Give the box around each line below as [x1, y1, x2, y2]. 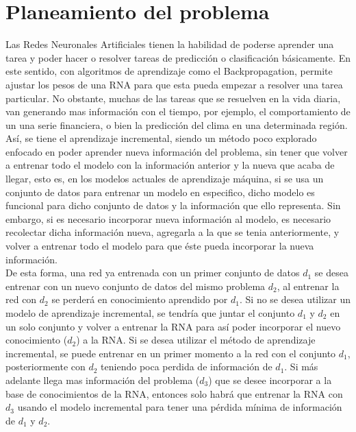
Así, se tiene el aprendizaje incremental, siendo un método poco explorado [5, 131, 317, 145]
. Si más [284, 359, 318, 374]
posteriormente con [5, 359, 86, 374]
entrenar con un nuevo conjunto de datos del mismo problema [5, 278, 266, 293]
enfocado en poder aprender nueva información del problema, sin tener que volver [5, 144, 348, 158]
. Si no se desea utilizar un [240, 292, 351, 307]
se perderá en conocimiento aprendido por [51, 292, 228, 307]
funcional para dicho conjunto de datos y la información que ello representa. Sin [5, 198, 341, 213]
